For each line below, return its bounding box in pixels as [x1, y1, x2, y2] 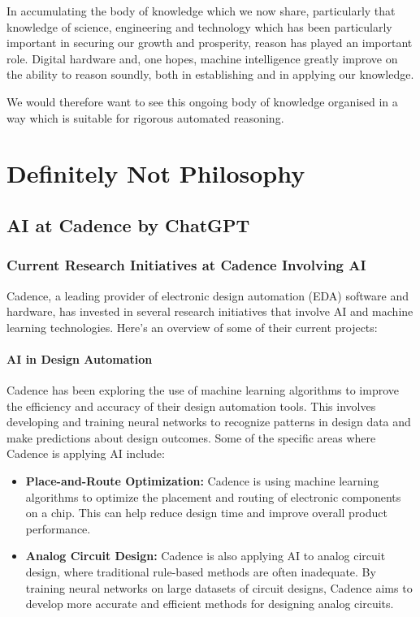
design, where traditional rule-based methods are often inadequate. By [25, 563, 376, 580]
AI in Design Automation [6, 350, 153, 367]
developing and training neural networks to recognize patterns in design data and [6, 413, 411, 430]
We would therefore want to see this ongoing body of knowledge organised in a [6, 93, 398, 110]
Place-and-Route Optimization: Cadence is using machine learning [25, 472, 379, 490]
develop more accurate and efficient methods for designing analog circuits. [25, 595, 394, 612]
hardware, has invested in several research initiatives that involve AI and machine [6, 303, 414, 320]
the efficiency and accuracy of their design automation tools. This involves [6, 397, 376, 414]
